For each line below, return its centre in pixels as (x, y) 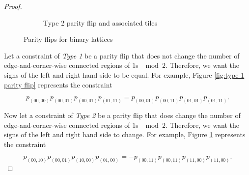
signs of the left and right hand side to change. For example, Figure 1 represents (125, 134)
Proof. (13, 6)
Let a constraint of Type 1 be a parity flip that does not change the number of (122, 55)
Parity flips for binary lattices (68, 39)
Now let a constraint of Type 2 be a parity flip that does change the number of (122, 115)
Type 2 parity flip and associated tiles (100, 22)
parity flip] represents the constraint (58, 84)
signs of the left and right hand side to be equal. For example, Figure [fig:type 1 (124, 74)
